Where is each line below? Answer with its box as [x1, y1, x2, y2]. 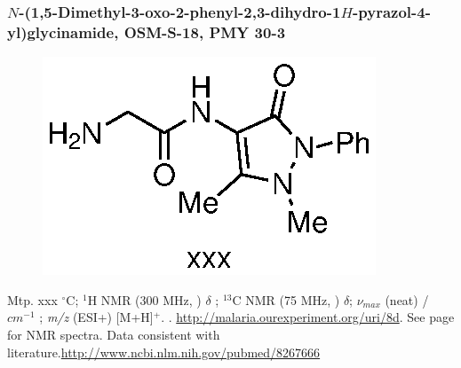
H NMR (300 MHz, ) [87, 290, 202, 309]
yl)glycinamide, [7, 20, 119, 43]
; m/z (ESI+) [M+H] [39, 308, 154, 326]
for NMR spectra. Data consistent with [7, 325, 220, 343]
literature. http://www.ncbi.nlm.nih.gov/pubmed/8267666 [7, 342, 321, 361]
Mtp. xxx [7, 290, 58, 309]
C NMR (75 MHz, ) [232, 290, 340, 309]
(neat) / [385, 290, 429, 309]
